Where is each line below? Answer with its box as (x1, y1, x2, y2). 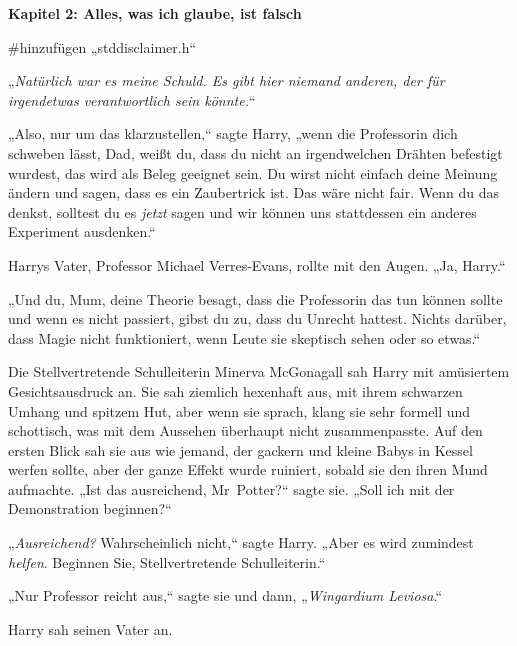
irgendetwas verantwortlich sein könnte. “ (8, 89, 256, 110)
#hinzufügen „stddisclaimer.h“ (8, 36, 197, 57)
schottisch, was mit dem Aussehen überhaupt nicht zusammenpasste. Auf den (8, 420, 483, 441)
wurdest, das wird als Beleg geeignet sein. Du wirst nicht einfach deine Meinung (8, 162, 498, 183)
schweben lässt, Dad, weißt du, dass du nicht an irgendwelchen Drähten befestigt (8, 142, 503, 163)
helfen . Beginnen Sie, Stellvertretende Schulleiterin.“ (8, 551, 326, 572)
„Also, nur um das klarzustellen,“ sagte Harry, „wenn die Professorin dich (8, 123, 458, 144)
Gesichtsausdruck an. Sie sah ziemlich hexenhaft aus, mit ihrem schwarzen (8, 380, 463, 401)
